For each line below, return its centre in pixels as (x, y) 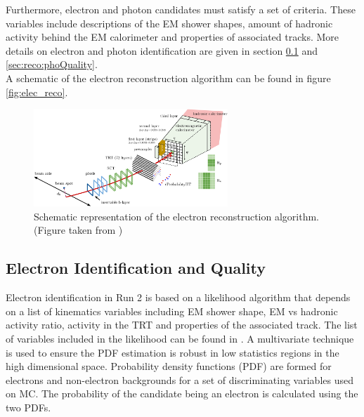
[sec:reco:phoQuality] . (52, 64)
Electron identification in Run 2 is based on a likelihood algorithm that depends (178, 297)
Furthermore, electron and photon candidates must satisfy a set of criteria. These (181, 9)
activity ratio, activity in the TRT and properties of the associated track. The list (182, 325)
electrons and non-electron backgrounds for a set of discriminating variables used (180, 379)
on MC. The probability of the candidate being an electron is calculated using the (182, 393)
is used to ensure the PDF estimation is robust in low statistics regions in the (173, 352)
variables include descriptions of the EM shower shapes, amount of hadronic (169, 23)
